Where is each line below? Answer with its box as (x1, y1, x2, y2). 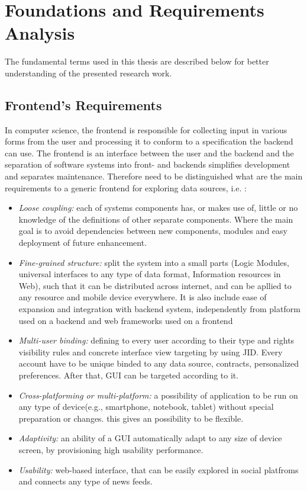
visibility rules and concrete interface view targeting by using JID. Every (18, 345, 283, 358)
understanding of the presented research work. (5, 66, 172, 79)
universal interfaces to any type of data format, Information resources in (18, 268, 281, 280)
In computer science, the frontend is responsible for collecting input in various (5, 123, 287, 136)
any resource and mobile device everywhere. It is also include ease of (18, 291, 267, 303)
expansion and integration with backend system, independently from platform (18, 303, 300, 315)
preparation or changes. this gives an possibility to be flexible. (18, 412, 244, 424)
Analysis (5, 21, 75, 45)
